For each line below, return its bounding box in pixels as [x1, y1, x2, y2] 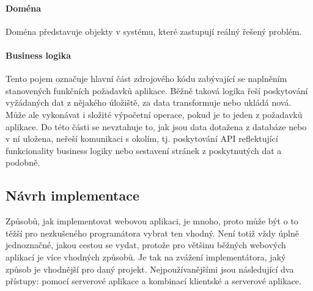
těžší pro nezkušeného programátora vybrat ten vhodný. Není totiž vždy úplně [6, 226, 299, 239]
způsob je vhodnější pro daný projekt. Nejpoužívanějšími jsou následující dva [6, 262, 294, 275]
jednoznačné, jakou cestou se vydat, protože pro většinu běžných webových [6, 238, 286, 251]
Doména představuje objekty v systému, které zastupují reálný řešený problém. [6, 24, 302, 37]
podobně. [6, 156, 40, 169]
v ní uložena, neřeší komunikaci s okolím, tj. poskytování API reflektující [6, 132, 278, 145]
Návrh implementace [6, 186, 139, 205]
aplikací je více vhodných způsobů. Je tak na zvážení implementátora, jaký [6, 250, 286, 263]
